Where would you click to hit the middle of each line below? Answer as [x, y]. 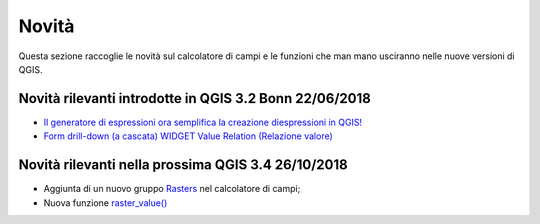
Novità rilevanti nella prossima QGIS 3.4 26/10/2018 [183, 165]
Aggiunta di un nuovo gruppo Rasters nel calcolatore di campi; [172, 189]
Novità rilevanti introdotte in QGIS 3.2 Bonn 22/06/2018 [195, 98]
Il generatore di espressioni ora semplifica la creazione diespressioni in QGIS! [203, 122]
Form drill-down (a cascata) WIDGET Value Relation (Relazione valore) [188, 136]
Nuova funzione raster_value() [105, 202]
